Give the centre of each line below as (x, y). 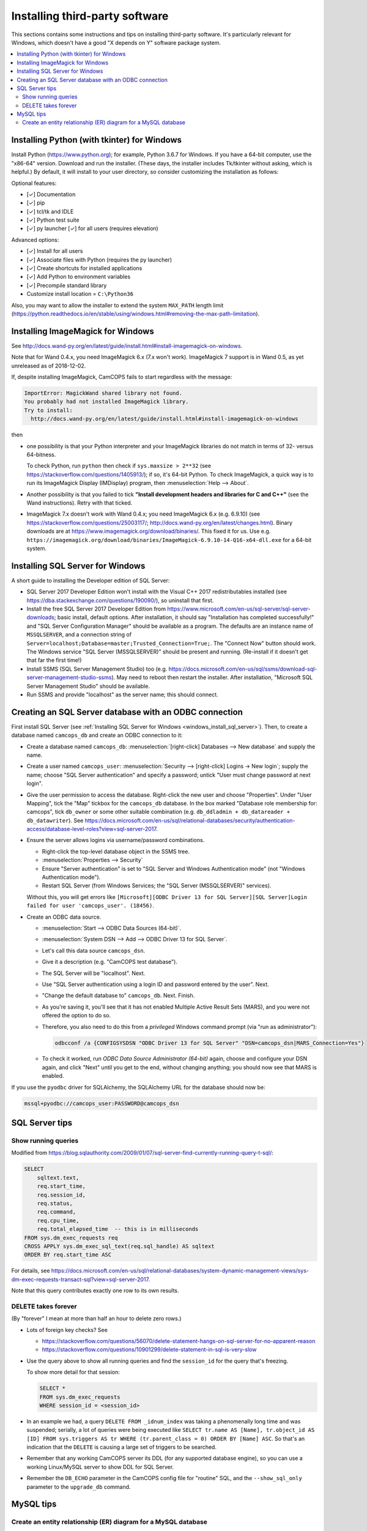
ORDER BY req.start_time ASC (68, 1255)
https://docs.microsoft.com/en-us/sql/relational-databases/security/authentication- (190, 820)
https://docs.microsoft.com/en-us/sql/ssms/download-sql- (243, 669)
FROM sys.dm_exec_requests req (71, 1238)
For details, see (31, 1271)
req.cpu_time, (58, 1221)
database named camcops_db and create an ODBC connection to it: (97, 735)
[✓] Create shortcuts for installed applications (84, 268)
